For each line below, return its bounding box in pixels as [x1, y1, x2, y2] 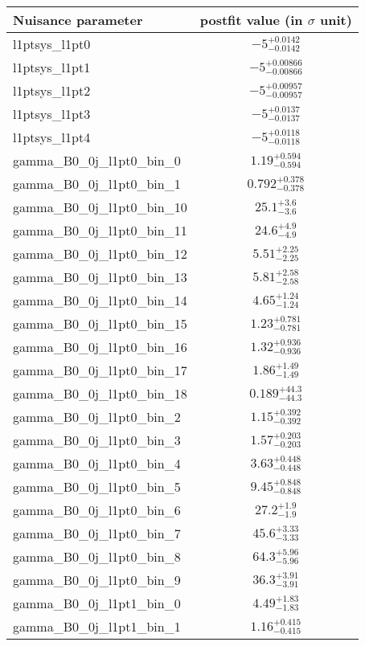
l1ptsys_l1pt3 [13, 104, 91, 123]
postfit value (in [199, 10, 303, 29]
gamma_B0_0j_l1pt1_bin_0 [13, 594, 181, 612]
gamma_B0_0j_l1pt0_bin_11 [13, 221, 187, 239]
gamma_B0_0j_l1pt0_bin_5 [13, 477, 181, 496]
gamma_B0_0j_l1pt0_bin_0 [13, 151, 181, 170]
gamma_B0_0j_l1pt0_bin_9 [13, 570, 181, 589]
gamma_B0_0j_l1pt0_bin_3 [13, 431, 181, 449]
